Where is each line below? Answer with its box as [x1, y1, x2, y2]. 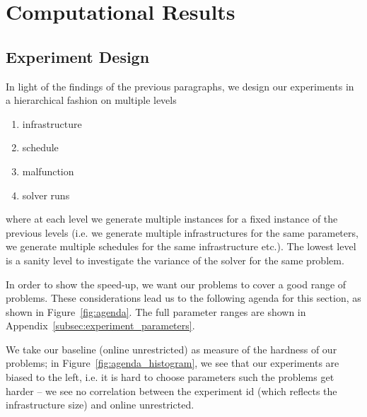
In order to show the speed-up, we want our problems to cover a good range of [6, 276, 346, 291]
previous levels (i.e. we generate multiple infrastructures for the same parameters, [6, 225, 359, 240]
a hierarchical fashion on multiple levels [6, 93, 177, 107]
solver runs [22, 187, 70, 202]
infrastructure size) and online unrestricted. [6, 397, 194, 412]
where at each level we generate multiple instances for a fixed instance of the [6, 211, 338, 226]
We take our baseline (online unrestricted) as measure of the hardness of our [6, 341, 337, 356]
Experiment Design [6, 45, 150, 67]
